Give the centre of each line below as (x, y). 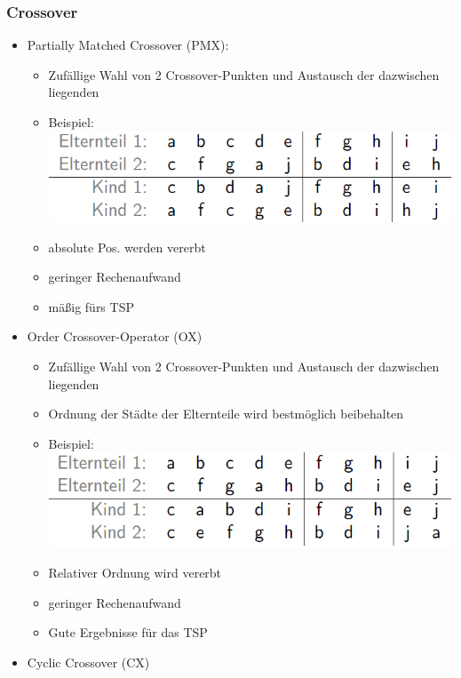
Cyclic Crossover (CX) (88, 662)
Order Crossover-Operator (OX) (115, 336)
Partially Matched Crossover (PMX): (128, 45)
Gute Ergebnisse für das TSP (128, 632)
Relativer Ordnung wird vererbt (135, 573)
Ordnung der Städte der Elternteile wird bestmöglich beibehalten (226, 414)
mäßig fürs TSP (91, 306)
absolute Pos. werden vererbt (127, 247)
